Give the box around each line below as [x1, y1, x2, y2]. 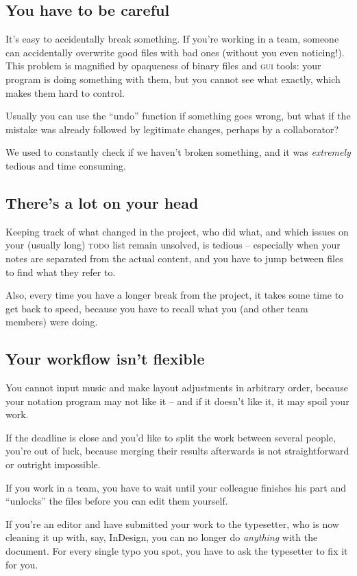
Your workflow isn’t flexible [5, 348, 205, 369]
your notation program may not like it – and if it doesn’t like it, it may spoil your [5, 393, 349, 408]
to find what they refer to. [5, 264, 116, 279]
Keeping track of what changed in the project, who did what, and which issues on [5, 224, 349, 238]
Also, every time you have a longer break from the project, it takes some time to [5, 288, 344, 302]
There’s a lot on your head [5, 192, 199, 213]
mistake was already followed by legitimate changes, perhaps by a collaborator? [5, 122, 339, 136]
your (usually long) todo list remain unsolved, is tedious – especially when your [5, 238, 341, 252]
